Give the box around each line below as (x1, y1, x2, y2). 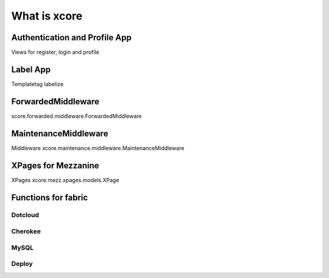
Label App (11, 64, 51, 74)
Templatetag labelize (11, 80, 64, 88)
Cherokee (11, 227, 41, 236)
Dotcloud (11, 211, 40, 219)
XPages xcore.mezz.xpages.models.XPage (11, 176, 119, 184)
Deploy (11, 260, 33, 268)
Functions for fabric (11, 192, 88, 202)
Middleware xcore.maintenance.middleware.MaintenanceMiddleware (11, 144, 185, 152)
